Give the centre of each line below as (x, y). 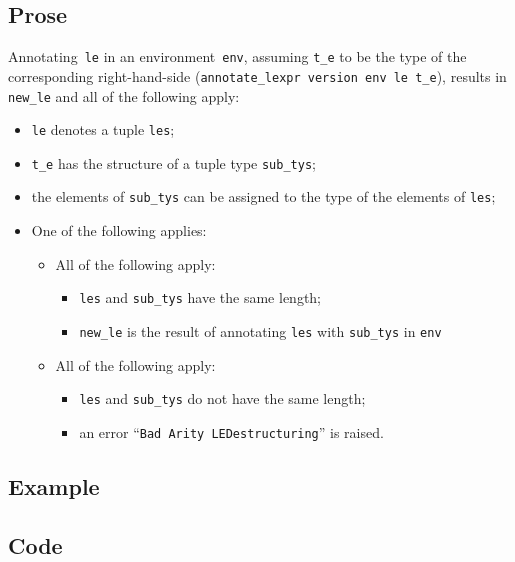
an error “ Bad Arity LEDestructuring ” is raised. (231, 431)
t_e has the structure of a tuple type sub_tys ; (173, 162)
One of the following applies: (119, 230)
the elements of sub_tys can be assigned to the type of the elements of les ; (263, 196)
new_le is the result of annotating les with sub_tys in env (260, 330)
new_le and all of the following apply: (124, 95)
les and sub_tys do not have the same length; (222, 398)
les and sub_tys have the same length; (200, 297)
